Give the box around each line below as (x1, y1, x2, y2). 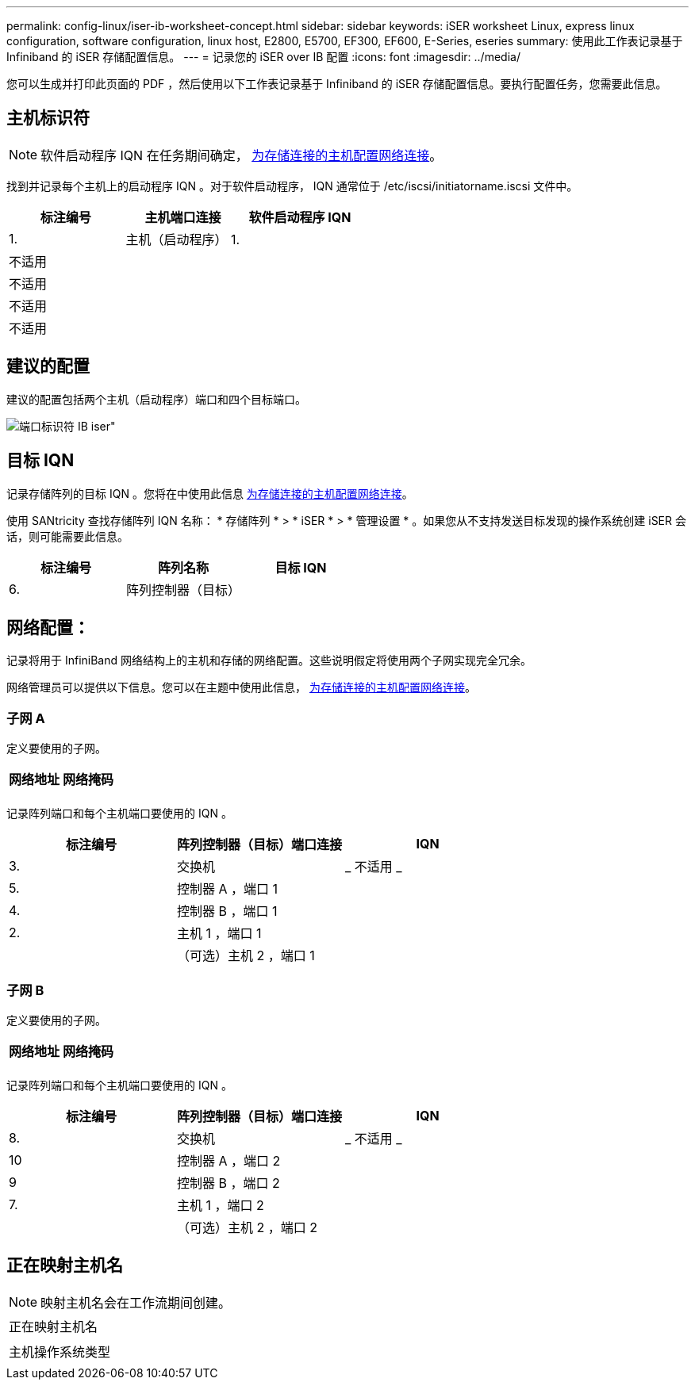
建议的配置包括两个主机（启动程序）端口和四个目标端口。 (6, 392, 306, 406)
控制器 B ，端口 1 (177, 903, 278, 920)
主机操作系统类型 (9, 1343, 111, 1360)
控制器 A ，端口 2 (177, 1152, 281, 1169)
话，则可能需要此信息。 (6, 529, 129, 543)
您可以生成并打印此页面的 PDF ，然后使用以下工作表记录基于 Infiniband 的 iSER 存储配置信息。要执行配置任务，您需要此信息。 (6, 77, 667, 90)
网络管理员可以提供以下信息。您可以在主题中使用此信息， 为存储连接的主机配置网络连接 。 (6, 680, 476, 695)
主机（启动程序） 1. (125, 231, 240, 247)
